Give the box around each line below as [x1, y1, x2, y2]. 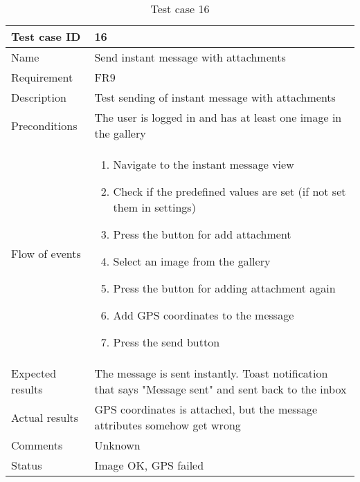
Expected [11, 365, 57, 381]
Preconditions [11, 117, 78, 133]
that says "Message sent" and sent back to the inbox [94, 381, 347, 397]
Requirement [11, 69, 73, 85]
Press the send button [113, 334, 220, 350]
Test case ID [11, 28, 81, 44]
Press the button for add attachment [113, 226, 291, 242]
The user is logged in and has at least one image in [94, 109, 342, 125]
